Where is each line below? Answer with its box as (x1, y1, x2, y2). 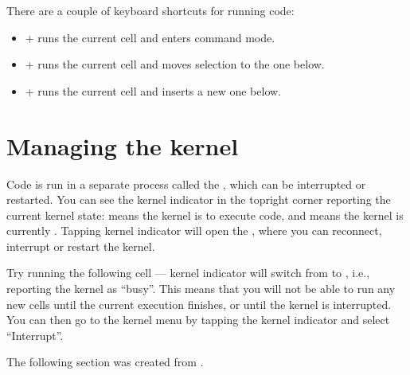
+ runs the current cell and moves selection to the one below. (25, 56, 325, 72)
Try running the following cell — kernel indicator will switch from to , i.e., (6, 264, 370, 281)
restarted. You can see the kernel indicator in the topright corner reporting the (6, 191, 391, 208)
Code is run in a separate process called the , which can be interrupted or (6, 175, 366, 192)
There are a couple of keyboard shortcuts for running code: (6, 2, 295, 18)
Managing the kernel (6, 129, 239, 162)
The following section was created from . (6, 354, 204, 370)
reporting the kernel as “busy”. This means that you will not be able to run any (6, 280, 396, 297)
